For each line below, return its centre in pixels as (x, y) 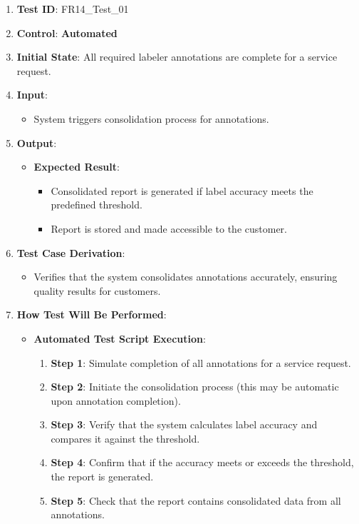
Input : (32, 95)
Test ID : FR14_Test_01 (73, 9)
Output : (37, 142)
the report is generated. (102, 477)
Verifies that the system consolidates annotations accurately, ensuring (186, 277)
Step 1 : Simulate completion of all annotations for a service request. (201, 362)
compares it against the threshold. (125, 438)
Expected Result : (77, 167)
